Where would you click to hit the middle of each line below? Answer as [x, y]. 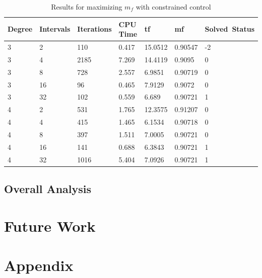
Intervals [55, 29]
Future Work [50, 225]
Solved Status [230, 29]
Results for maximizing [87, 7]
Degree [20, 29]
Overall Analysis [48, 189]
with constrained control [173, 7]
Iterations [94, 29]
